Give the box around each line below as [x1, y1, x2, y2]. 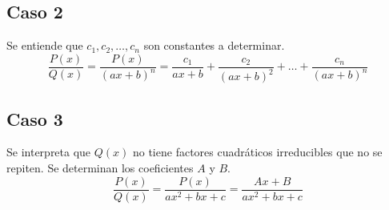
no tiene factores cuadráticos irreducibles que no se [132, 143, 383, 160]
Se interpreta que [6, 143, 91, 160]
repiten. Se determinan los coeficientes [6, 160, 194, 176]
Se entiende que [6, 37, 83, 54]
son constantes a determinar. [143, 37, 285, 54]
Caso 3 [6, 106, 63, 131]
